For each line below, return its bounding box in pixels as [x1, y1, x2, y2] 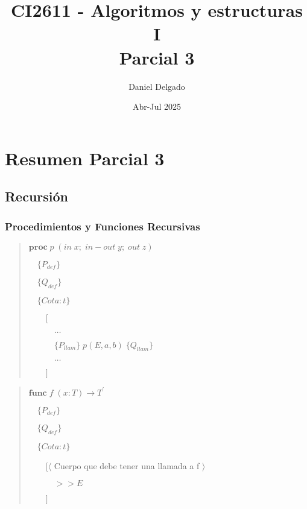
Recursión [5, 187, 69, 206]
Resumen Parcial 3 [5, 145, 165, 170]
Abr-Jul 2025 [133, 100, 181, 113]
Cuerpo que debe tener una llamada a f [54, 459, 200, 472]
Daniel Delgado [128, 80, 185, 92]
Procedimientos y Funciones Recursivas [5, 218, 200, 233]
